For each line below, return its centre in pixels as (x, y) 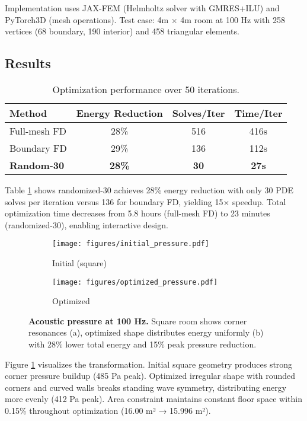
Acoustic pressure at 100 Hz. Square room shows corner (138, 320)
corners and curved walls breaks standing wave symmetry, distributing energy (146, 387)
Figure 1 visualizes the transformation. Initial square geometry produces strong (149, 364)
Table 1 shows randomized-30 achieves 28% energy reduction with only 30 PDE (149, 189)
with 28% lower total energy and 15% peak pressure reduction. (143, 344)
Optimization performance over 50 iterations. (146, 89)
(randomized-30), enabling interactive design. (87, 224)
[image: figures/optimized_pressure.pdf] (135, 282)
